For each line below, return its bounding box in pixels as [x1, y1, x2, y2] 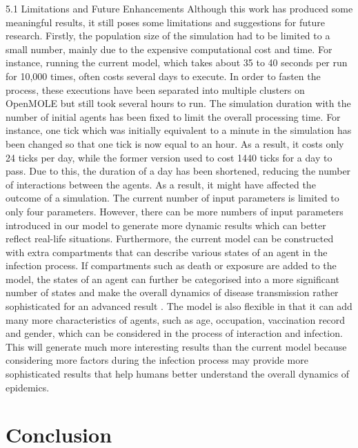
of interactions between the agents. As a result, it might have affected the [6, 177, 316, 191]
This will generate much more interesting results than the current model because [6, 339, 347, 353]
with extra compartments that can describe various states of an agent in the [6, 244, 328, 259]
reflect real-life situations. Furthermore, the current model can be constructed [6, 231, 334, 246]
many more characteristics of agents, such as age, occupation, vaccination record [6, 312, 346, 327]
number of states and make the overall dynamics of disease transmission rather [6, 285, 339, 300]
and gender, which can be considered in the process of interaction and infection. [6, 326, 343, 340]
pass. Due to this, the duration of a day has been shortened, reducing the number [6, 164, 351, 178]
